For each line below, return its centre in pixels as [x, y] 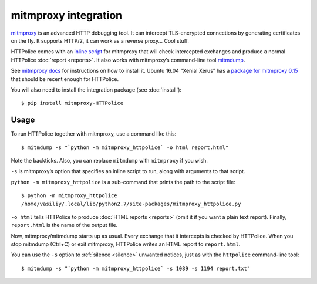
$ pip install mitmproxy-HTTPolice [72, 103]
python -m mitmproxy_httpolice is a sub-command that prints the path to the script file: [123, 182]
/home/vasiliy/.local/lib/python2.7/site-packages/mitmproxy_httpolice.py [131, 204]
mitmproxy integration [67, 15]
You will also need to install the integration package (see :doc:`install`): [96, 89]
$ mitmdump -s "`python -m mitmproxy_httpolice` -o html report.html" [125, 147]
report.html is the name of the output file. [64, 225]
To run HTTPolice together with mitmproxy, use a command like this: [94, 134]
